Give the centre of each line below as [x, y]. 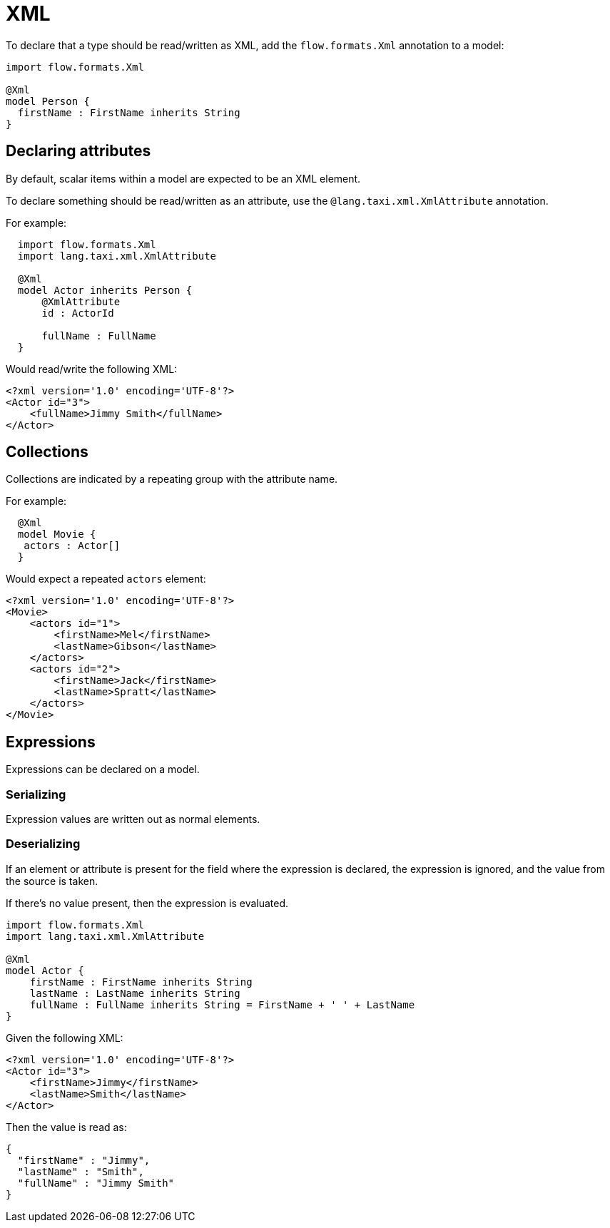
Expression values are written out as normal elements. [133, 819]
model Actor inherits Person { [105, 290]
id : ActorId [78, 313]
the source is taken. [52, 881]
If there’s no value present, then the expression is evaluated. [147, 903]
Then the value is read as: [66, 1127]
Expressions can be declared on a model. [103, 769]
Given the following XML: [65, 1038]
